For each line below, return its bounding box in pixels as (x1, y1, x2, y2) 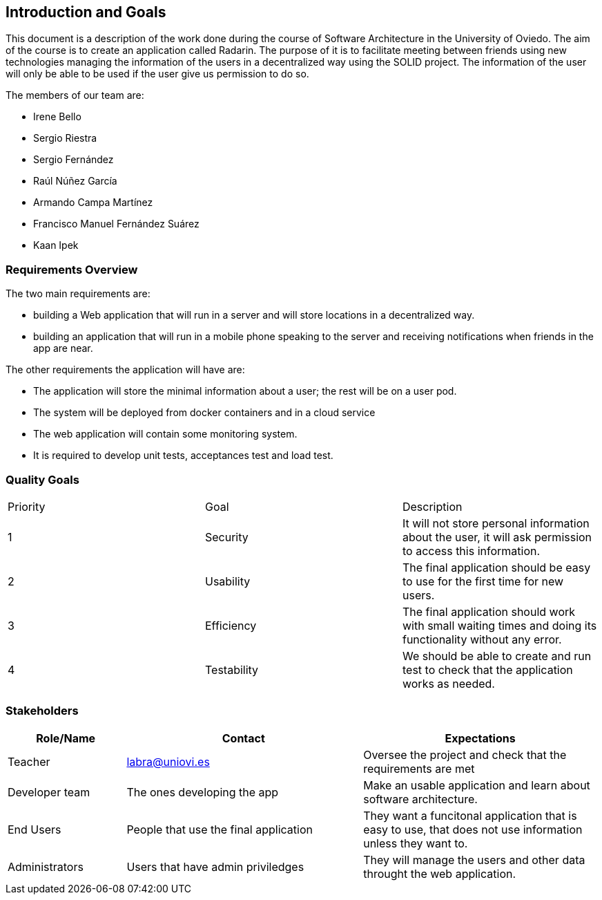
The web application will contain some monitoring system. (33, 428, 298, 440)
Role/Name (36, 731, 96, 745)
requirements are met (363, 761, 475, 776)
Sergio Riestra (33, 132, 97, 144)
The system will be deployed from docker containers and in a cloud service (33, 406, 376, 419)
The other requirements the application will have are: (6, 364, 245, 376)
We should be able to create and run (402, 648, 592, 663)
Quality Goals (6, 472, 79, 487)
